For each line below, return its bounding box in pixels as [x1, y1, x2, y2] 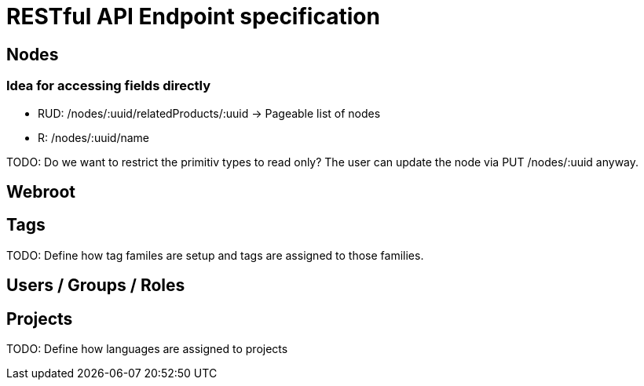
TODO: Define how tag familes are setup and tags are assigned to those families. [6, 248, 424, 262]
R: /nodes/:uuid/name [38, 130, 150, 144]
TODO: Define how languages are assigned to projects [6, 342, 288, 356]
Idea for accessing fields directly [6, 78, 211, 94]
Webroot [6, 181, 75, 202]
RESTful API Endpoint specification [6, 3, 380, 30]
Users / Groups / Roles [6, 275, 185, 296]
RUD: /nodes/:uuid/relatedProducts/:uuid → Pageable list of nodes [38, 106, 381, 120]
